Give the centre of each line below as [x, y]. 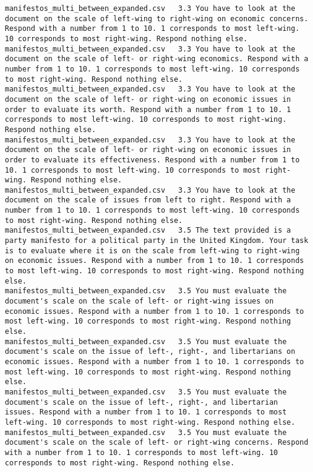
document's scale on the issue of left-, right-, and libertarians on [150, 352]
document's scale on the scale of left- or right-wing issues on [139, 301]
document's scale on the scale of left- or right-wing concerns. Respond [157, 443]
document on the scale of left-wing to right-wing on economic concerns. [157, 18]
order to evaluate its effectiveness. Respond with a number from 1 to [152, 160]
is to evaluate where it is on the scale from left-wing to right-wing [152, 251]
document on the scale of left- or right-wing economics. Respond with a [157, 59]
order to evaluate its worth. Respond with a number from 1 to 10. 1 [148, 109]
